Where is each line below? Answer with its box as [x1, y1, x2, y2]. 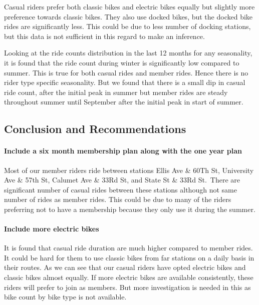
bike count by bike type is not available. [4, 291, 127, 302]
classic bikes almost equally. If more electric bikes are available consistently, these [4, 272, 253, 282]
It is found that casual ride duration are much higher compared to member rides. [4, 242, 253, 253]
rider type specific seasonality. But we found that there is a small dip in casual [4, 77, 245, 87]
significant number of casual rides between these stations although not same [4, 184, 237, 194]
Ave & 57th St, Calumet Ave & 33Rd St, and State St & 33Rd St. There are [4, 174, 240, 185]
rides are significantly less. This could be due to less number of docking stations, [4, 21, 251, 31]
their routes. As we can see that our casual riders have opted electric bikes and [4, 262, 246, 272]
